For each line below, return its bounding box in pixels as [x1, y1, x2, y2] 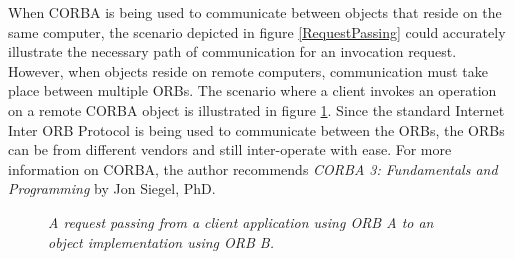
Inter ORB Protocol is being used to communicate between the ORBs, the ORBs [8, 119, 505, 140]
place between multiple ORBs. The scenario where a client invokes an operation [8, 80, 497, 101]
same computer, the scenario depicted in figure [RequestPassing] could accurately [8, 21, 506, 42]
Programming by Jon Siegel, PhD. [8, 178, 216, 199]
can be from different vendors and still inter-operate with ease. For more [8, 139, 452, 160]
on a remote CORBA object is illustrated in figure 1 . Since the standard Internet [8, 99, 505, 120]
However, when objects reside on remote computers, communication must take [8, 60, 488, 81]
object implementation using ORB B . [48, 231, 275, 252]
